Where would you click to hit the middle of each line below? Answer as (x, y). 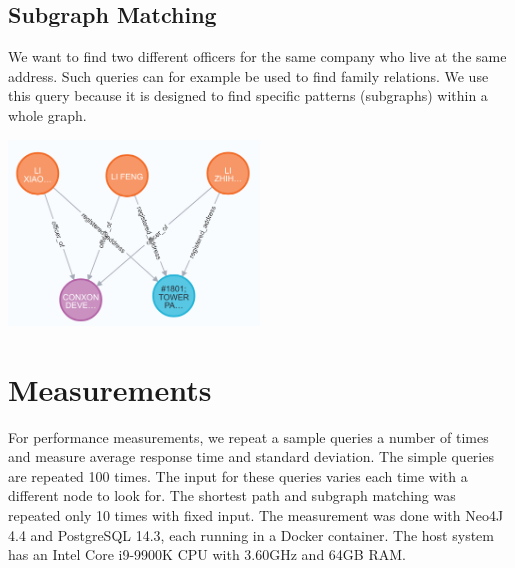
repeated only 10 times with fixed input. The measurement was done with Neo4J (256, 515)
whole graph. (47, 114)
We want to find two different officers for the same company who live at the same (257, 56)
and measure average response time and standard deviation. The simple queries (251, 456)
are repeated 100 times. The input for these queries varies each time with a (238, 475)
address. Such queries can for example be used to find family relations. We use (248, 75)
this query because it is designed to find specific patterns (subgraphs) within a (248, 95)
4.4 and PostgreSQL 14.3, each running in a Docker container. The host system (251, 534)
